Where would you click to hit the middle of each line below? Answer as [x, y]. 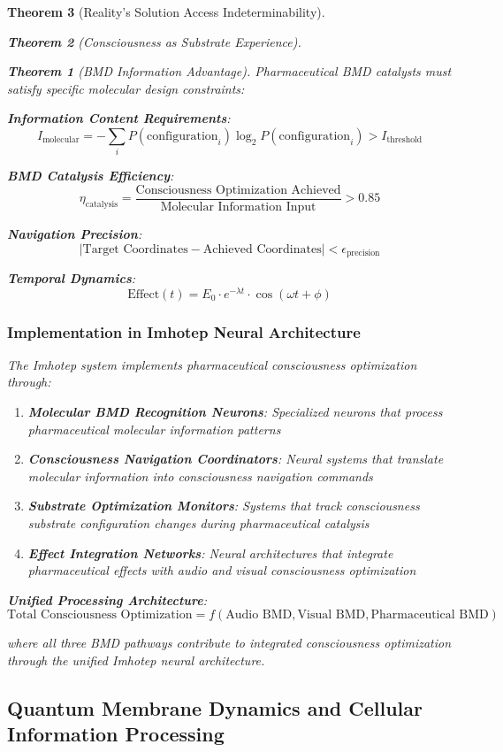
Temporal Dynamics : [72, 278]
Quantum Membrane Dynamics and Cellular [215, 708]
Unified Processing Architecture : [107, 599]
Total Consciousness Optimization [100, 615]
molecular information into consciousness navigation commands [200, 476]
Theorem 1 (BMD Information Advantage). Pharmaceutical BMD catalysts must [229, 71]
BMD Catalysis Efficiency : [91, 176]
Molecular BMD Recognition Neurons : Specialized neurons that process [235, 412]
